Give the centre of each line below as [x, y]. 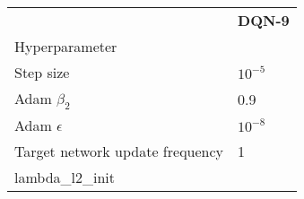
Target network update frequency [119, 151]
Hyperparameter [66, 46]
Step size [42, 72]
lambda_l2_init [65, 177]
